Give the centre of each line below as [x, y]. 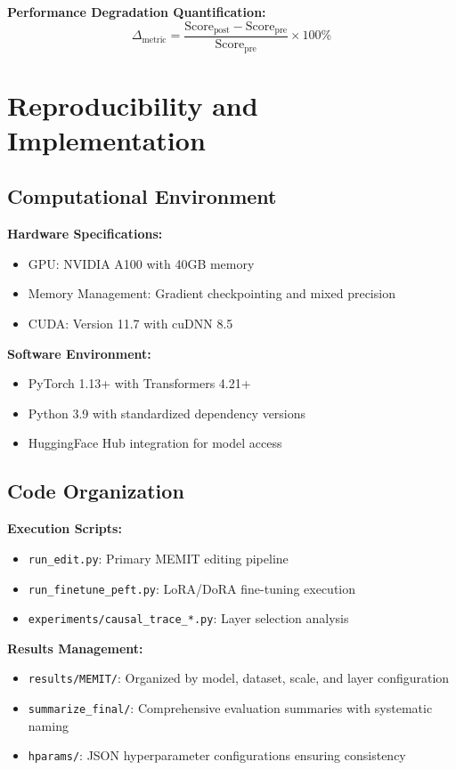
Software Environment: [79, 353]
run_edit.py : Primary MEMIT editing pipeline [158, 558]
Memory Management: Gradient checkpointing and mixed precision [212, 293]
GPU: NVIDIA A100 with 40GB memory [141, 263]
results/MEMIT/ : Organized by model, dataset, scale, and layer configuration [239, 678]
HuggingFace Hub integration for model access [155, 443]
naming [48, 725]
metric [154, 40]
